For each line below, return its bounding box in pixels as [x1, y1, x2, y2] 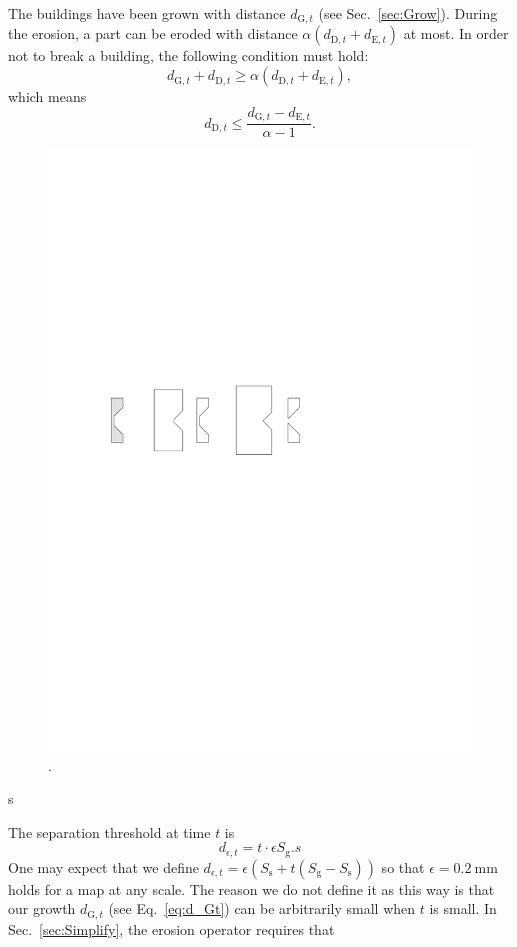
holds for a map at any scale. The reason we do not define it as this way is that [8, 878, 495, 899]
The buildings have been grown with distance [8, 3, 286, 23]
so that [381, 856, 425, 877]
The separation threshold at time [8, 821, 211, 842]
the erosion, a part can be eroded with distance [8, 23, 298, 44]
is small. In [429, 898, 497, 919]
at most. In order [403, 23, 509, 44]
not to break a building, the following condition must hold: [8, 45, 369, 66]
